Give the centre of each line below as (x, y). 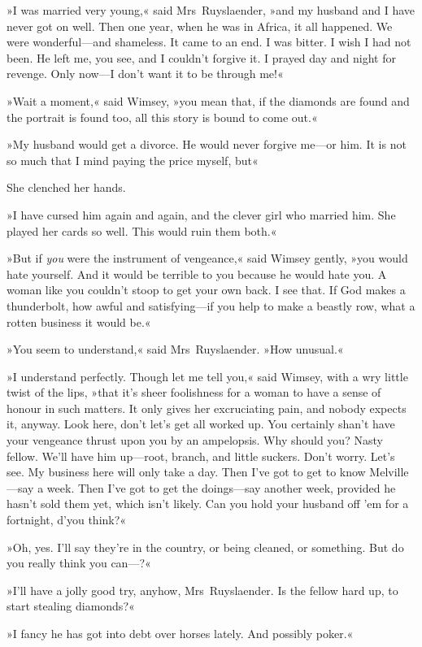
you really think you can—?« (79, 563)
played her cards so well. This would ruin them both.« (142, 230)
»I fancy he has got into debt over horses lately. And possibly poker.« (180, 633)
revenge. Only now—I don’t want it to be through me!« (145, 74)
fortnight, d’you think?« (67, 520)
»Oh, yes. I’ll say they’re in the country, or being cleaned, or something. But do (205, 547)
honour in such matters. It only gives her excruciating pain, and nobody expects (207, 408)
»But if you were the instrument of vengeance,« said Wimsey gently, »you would (207, 258)
